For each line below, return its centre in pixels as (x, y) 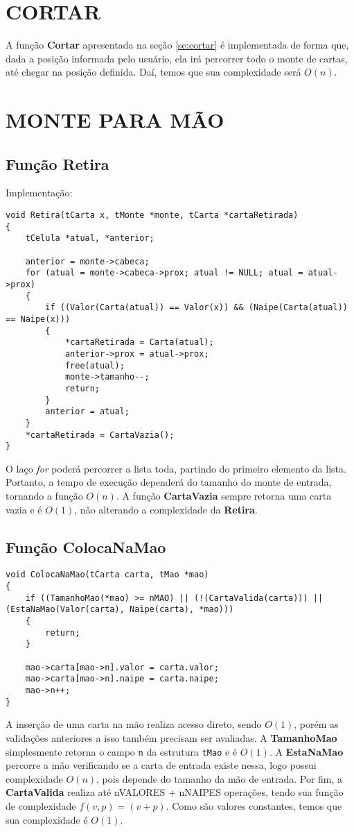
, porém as (316, 724)
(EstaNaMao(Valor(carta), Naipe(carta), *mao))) (120, 610)
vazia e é (24, 509)
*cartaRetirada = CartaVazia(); (100, 435)
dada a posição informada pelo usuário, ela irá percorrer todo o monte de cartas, (177, 58)
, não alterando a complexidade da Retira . (166, 509)
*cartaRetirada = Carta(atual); (139, 342)
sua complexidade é (47, 819)
